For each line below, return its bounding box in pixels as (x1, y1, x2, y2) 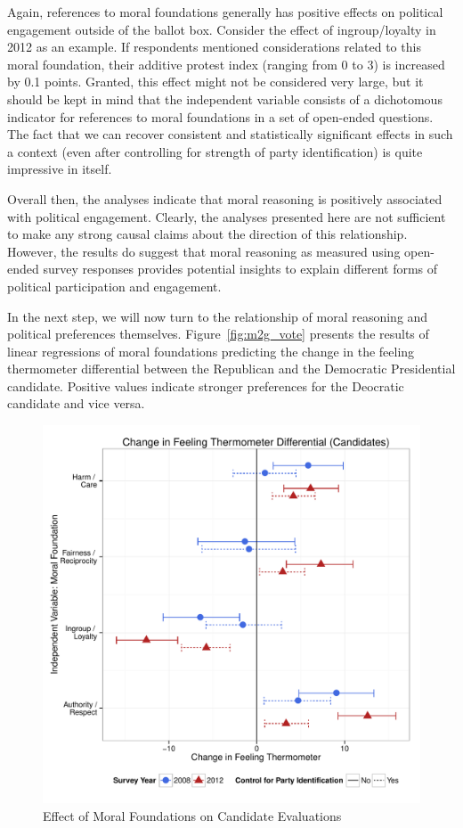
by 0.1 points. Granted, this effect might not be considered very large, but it (7, 72, 424, 91)
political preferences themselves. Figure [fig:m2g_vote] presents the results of (7, 324, 429, 343)
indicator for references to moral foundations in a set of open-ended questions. (7, 107, 434, 126)
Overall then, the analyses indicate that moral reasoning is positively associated (7, 189, 443, 208)
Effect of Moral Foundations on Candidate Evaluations (43, 806, 342, 824)
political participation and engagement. (7, 276, 222, 295)
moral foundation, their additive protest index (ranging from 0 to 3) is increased (7, 54, 445, 73)
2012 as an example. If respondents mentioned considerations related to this (7, 37, 421, 56)
